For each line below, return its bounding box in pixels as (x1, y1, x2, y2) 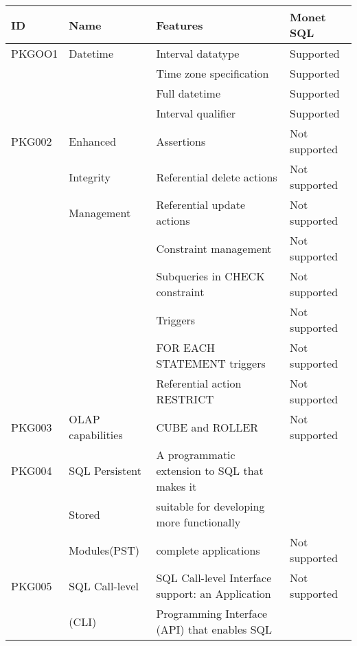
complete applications (156, 542, 260, 558)
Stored (69, 506, 100, 522)
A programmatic (156, 447, 235, 463)
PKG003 (11, 419, 52, 435)
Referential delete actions (156, 168, 277, 185)
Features (156, 16, 203, 33)
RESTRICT (156, 391, 214, 407)
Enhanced (69, 133, 117, 149)
